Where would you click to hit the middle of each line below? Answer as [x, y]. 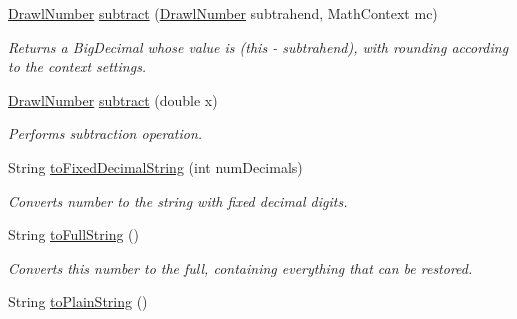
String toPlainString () [78, 301]
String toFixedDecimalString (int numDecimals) [155, 166]
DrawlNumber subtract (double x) [113, 99]
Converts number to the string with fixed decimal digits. [178, 200]
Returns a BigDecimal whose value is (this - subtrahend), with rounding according [258, 46]
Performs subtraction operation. [105, 133]
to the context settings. [77, 66]
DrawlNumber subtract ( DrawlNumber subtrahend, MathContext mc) [223, 13]
